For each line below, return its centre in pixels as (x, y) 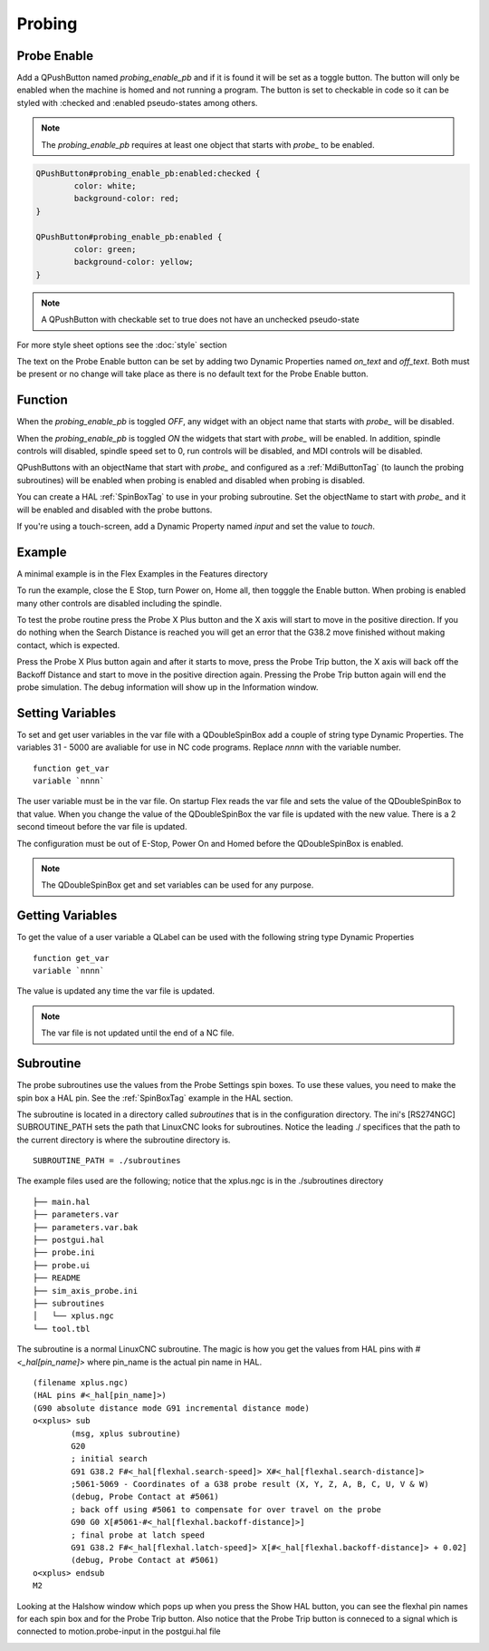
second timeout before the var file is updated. (102, 827)
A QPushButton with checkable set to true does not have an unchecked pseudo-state (200, 320)
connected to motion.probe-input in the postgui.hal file (119, 1631)
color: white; (105, 186)
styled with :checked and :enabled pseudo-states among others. (137, 102)
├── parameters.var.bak (86, 1227)
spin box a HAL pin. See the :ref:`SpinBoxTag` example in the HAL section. (155, 1098)
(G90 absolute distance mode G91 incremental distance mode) (171, 1408)
